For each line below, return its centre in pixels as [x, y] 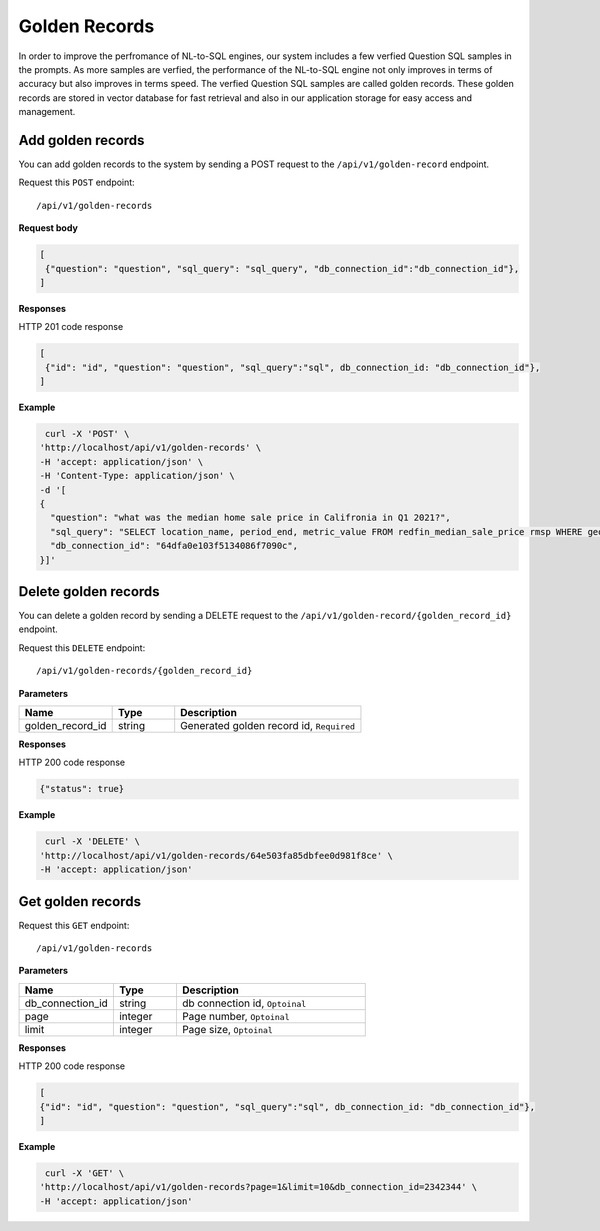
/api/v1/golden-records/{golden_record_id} [144, 671]
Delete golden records [89, 591]
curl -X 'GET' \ [85, 1173]
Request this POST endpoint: [76, 182]
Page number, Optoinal [235, 1016]
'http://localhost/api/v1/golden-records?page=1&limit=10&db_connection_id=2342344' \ [258, 1187]
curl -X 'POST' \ [87, 434]
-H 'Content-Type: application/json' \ [137, 476]
